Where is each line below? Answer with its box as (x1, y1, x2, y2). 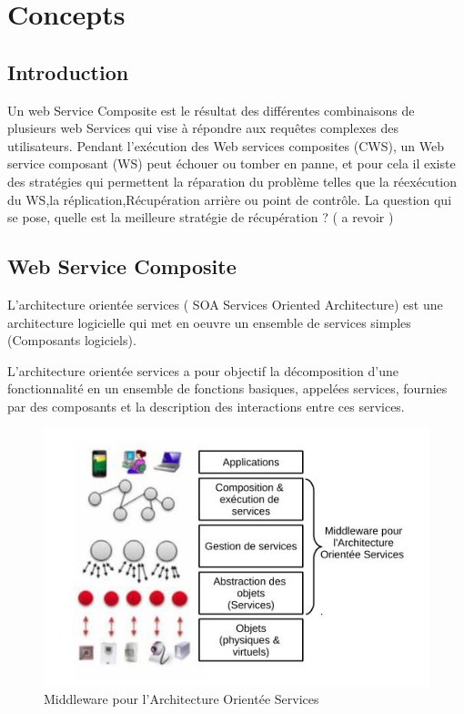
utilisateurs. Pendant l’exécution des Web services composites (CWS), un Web (7, 136, 444, 155)
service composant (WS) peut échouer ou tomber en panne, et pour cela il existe (7, 154, 456, 173)
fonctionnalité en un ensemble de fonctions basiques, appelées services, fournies (7, 379, 448, 398)
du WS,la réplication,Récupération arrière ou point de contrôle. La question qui (7, 189, 452, 209)
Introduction (7, 57, 129, 86)
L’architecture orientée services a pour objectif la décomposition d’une (7, 361, 398, 380)
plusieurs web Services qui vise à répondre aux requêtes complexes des (7, 118, 399, 138)
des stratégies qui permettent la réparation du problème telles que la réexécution (7, 171, 458, 190)
